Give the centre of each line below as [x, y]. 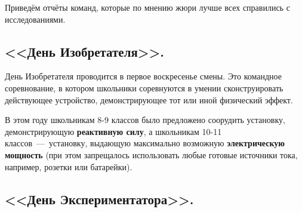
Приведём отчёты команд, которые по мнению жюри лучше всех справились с [147, 7]
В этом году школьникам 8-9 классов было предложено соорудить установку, [145, 120]
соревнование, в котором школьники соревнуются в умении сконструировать [144, 87]
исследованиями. [35, 19]
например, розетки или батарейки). [69, 166]
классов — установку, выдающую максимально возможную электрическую [145, 143]
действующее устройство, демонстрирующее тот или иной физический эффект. [149, 99]
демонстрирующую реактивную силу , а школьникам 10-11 [113, 131]
